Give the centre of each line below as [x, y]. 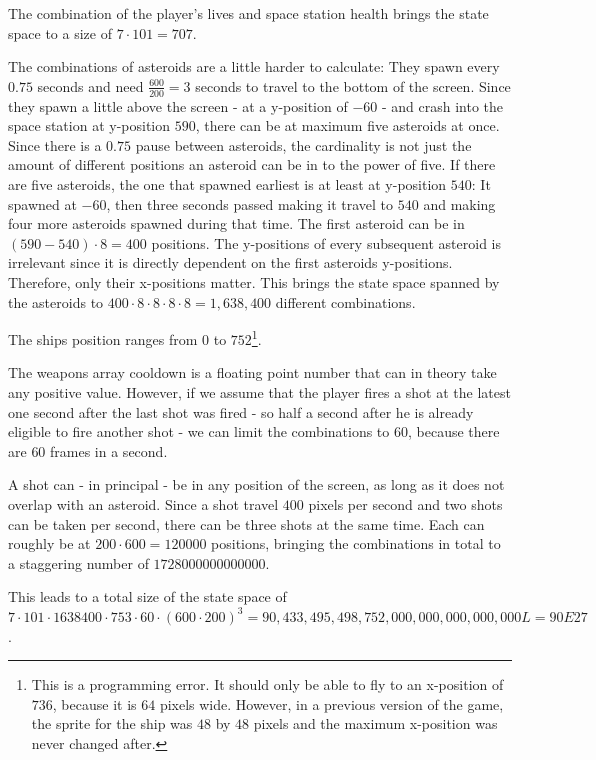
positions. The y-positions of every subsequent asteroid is [326, 242]
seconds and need [90, 85]
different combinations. [345, 301]
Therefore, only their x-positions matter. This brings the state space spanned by [254, 281]
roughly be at [49, 543]
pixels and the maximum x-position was [375, 723]
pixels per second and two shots [405, 503]
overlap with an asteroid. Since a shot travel [143, 503]
